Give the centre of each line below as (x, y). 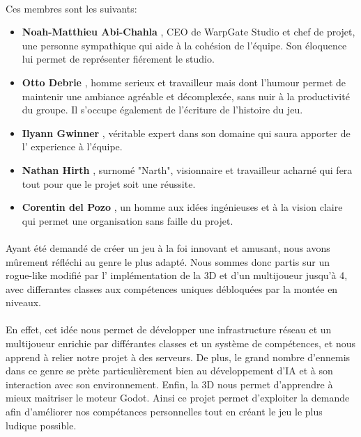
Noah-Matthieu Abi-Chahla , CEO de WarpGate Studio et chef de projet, (189, 32)
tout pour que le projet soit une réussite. (109, 183)
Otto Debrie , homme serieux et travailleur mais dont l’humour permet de (184, 82)
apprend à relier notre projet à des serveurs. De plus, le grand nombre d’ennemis (178, 357)
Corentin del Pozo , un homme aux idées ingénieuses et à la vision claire (182, 207)
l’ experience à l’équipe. (72, 146)
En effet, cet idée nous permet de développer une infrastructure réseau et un (169, 329)
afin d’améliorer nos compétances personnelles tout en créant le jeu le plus (164, 412)
